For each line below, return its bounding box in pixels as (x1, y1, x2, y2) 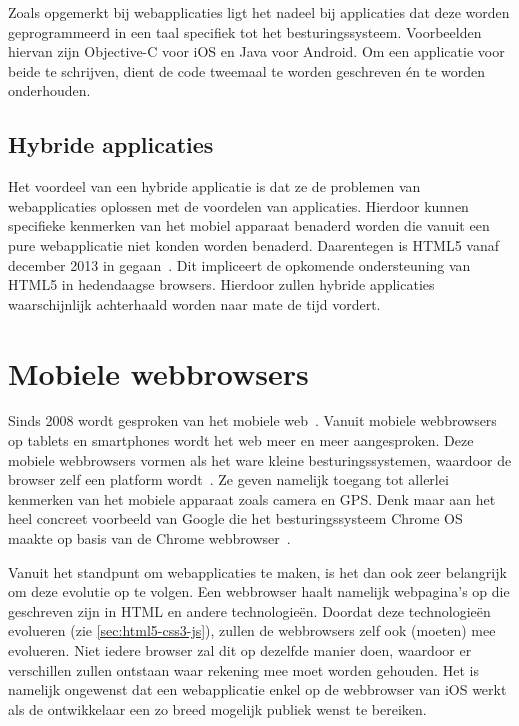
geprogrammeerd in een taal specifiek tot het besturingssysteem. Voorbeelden (8, 21, 482, 42)
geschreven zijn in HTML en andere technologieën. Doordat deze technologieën (8, 600, 491, 621)
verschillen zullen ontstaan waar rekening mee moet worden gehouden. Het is (8, 659, 479, 680)
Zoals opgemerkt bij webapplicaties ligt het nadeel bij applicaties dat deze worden (8, 2, 510, 22)
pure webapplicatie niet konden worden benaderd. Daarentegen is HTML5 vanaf (8, 234, 500, 255)
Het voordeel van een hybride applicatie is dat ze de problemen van (8, 176, 421, 197)
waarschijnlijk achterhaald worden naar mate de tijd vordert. (8, 293, 381, 314)
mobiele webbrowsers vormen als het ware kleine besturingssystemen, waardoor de (8, 449, 512, 470)
